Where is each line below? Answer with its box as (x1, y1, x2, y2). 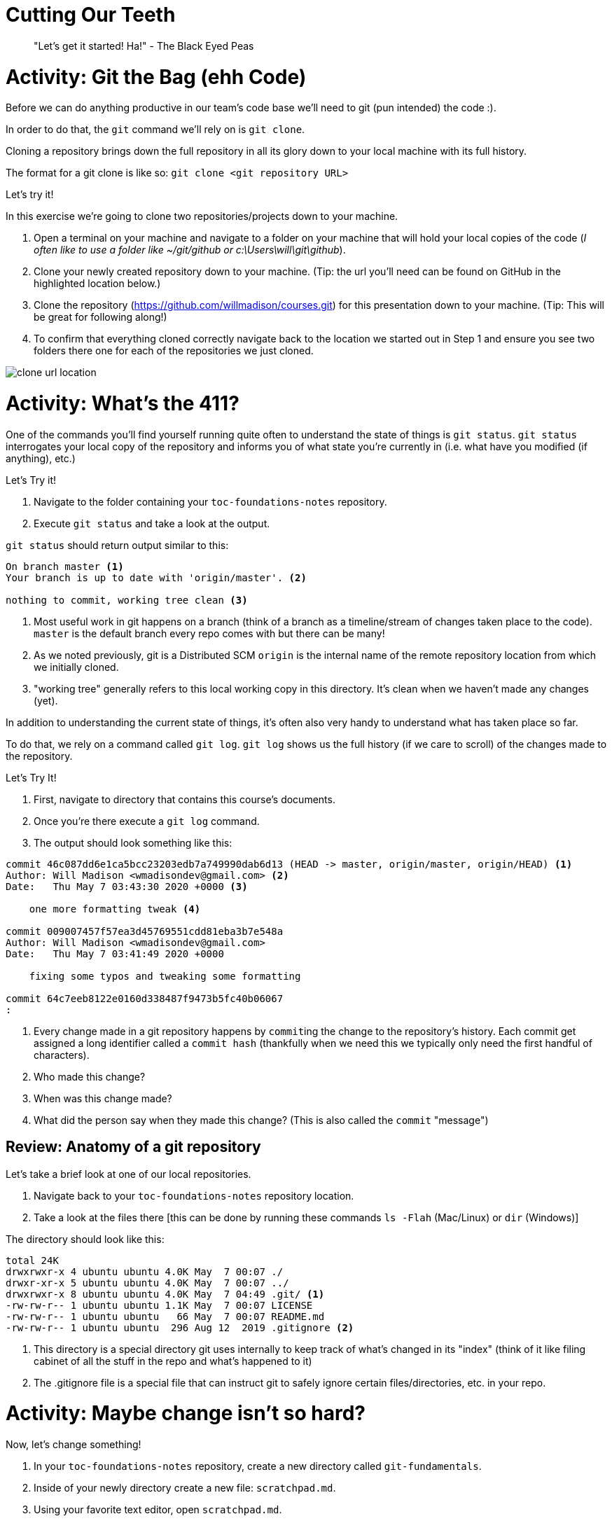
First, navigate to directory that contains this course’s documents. (34, 793, 335, 805)
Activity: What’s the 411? (6, 391, 239, 415)
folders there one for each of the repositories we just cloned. (34, 345, 314, 357)
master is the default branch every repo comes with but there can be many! (34, 627, 385, 639)
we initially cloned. (34, 660, 119, 673)
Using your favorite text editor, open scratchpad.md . (34, 1503, 282, 1516)
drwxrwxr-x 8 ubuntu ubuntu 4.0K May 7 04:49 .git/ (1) (6, 1288, 325, 1300)
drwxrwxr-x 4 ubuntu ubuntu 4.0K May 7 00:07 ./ (6, 1265, 284, 1277)
